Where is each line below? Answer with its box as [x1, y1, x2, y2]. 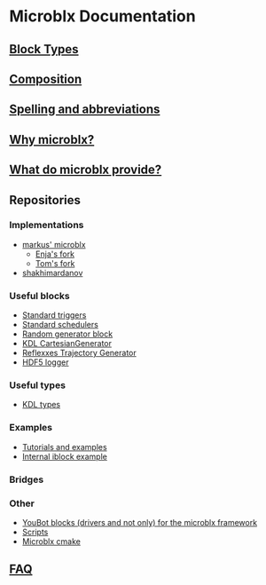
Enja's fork [35, 249, 75, 259]
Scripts [21, 526, 49, 537]
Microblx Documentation [9, 6, 197, 27]
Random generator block [21, 328, 113, 339]
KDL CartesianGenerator [21, 338, 113, 349]
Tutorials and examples [21, 441, 108, 452]
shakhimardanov [21, 267, 83, 278]
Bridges [9, 473, 44, 486]
